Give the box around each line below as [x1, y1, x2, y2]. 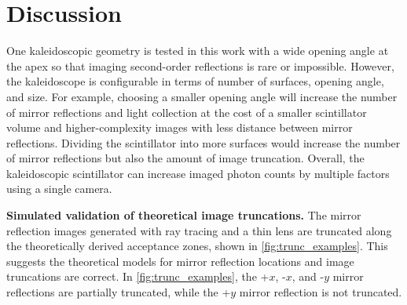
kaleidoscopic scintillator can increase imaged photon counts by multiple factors [6, 165, 390, 181]
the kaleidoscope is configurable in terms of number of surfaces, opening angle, [6, 73, 384, 89]
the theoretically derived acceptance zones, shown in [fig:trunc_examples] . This [6, 238, 388, 254]
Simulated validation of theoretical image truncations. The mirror [6, 207, 361, 223]
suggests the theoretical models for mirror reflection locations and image [6, 252, 354, 269]
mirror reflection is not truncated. [239, 284, 402, 300]
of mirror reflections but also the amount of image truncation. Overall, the [6, 150, 365, 166]
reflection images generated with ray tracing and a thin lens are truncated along [6, 222, 392, 238]
